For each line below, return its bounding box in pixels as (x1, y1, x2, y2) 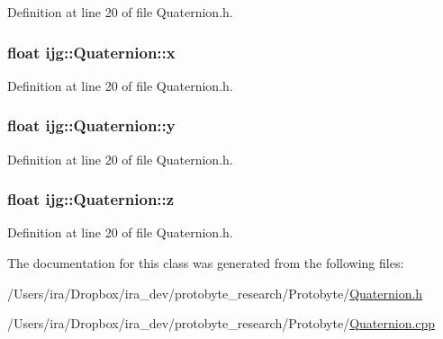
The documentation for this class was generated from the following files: (7, 254, 404, 272)
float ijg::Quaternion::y (7, 114, 176, 137)
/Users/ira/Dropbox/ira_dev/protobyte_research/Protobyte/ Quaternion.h (7, 283, 423, 302)
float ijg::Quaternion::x (7, 40, 176, 63)
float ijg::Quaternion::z (7, 188, 175, 210)
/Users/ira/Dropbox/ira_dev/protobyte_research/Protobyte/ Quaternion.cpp (7, 314, 436, 333)
